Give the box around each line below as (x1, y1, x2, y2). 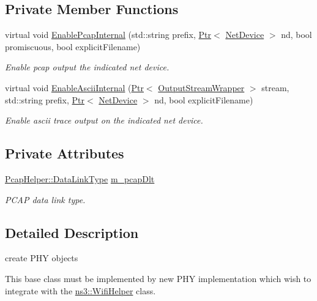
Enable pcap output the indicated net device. (5, 61, 170, 73)
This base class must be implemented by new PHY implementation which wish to (5, 272, 311, 284)
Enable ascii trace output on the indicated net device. (5, 114, 203, 127)
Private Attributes (5, 144, 124, 163)
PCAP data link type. (5, 193, 86, 206)
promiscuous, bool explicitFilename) (5, 40, 141, 53)
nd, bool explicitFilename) (154, 93, 253, 106)
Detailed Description (5, 223, 139, 242)
